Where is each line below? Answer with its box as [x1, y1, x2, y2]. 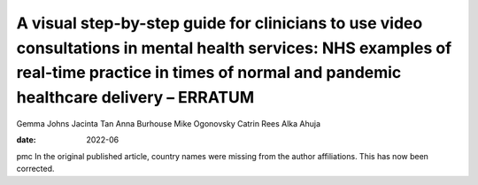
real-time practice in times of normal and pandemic [16, 63, 402, 83]
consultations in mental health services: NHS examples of [16, 38, 452, 58]
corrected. [16, 164, 55, 174]
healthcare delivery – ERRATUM [16, 88, 255, 108]
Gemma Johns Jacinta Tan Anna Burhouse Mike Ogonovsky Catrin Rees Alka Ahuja [16, 118, 321, 128]
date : [16, 135, 36, 145]
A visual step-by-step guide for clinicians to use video [16, 13, 423, 33]
